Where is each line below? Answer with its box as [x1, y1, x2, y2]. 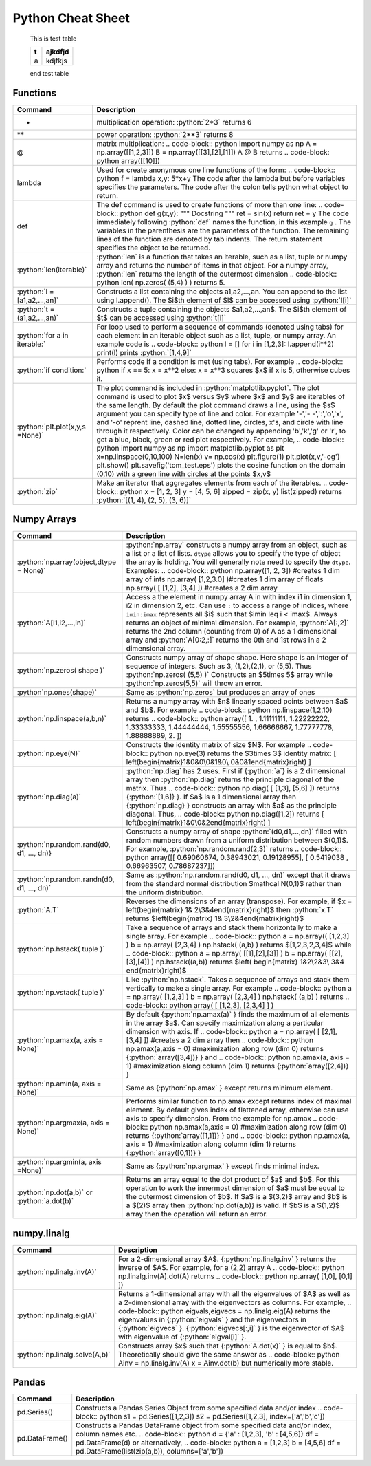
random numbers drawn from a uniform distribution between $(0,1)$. [126, 836, 348, 845]
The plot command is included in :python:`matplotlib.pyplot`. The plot [96, 382, 320, 392]
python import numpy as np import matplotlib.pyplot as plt [96, 443, 284, 453]
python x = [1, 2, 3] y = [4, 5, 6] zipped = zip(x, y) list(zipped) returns [120, 486, 343, 496]
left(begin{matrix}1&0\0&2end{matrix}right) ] [126, 818, 271, 828]
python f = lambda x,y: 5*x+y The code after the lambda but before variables [96, 173, 346, 183]
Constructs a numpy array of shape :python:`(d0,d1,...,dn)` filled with [126, 827, 348, 837]
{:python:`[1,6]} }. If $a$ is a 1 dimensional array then [126, 792, 297, 801]
